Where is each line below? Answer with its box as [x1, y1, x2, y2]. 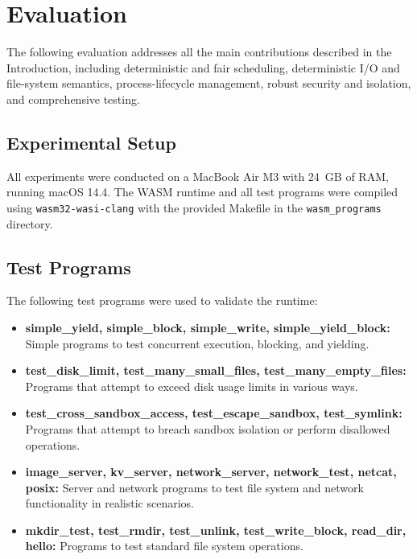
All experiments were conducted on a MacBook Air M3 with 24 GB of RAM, [6, 167, 389, 184]
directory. [6, 215, 53, 232]
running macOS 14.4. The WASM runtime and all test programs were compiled [6, 183, 398, 200]
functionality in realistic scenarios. [25, 495, 194, 512]
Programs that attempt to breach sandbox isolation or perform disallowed [25, 420, 390, 437]
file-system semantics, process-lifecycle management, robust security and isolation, [6, 75, 411, 92]
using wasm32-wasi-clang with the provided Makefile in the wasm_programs [6, 199, 382, 216]
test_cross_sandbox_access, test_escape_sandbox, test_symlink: [25, 405, 403, 421]
